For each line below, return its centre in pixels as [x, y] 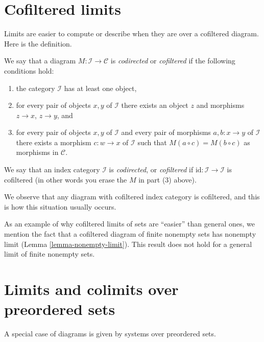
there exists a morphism [54, 142]
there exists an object [155, 105]
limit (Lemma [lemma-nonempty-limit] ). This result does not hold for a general [128, 244]
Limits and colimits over [91, 289]
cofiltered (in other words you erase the [66, 179]
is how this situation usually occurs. [60, 206]
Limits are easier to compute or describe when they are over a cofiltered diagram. [131, 33]
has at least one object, [100, 88]
